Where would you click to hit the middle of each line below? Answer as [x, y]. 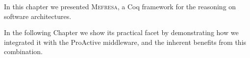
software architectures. [38, 16]
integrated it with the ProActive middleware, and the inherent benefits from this [125, 42]
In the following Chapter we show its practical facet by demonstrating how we [121, 32]
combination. [23, 51]
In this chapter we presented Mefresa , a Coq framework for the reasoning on [120, 6]
